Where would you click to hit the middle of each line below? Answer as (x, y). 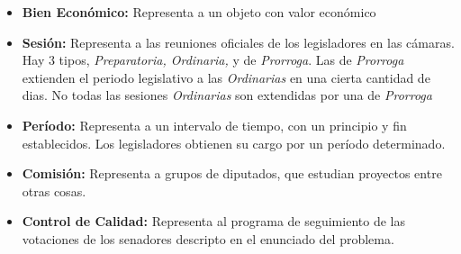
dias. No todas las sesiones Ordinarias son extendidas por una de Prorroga (227, 95)
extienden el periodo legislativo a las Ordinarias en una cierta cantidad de (226, 77)
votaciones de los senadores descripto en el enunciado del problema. (208, 238)
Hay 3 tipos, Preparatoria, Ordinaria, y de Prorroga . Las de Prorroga (213, 60)
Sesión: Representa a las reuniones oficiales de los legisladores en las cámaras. (238, 42)
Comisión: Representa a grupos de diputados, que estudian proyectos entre (232, 173)
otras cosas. (54, 190)
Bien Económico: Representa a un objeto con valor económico (199, 12)
